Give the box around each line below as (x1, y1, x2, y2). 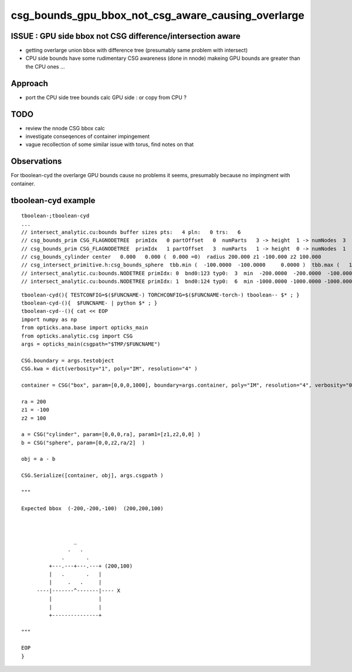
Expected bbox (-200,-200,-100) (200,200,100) (21, 505, 164, 512)
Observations (11, 156, 62, 167)
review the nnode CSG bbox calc (25, 124, 105, 131)
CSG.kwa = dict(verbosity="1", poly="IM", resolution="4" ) (21, 366, 198, 372)
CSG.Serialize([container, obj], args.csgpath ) (21, 472, 164, 479)
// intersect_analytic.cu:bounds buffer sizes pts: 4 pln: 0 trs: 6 (21, 229, 241, 235)
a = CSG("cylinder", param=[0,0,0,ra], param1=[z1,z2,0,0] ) (21, 431, 201, 438)
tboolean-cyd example (11, 195, 96, 205)
